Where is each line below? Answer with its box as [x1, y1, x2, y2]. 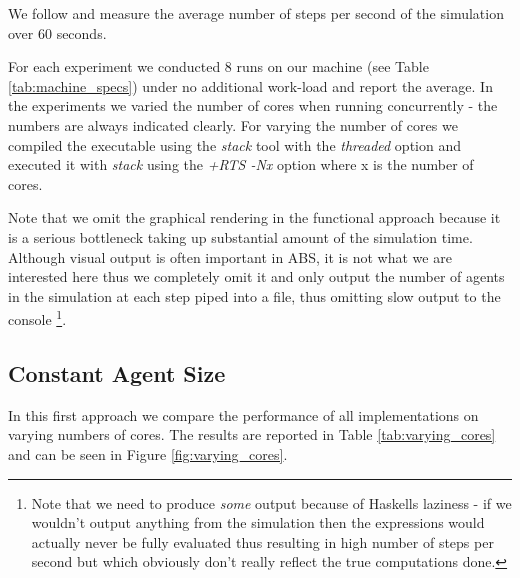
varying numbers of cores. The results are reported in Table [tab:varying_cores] [8, 424, 496, 445]
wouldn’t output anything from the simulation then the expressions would [31, 512, 485, 533]
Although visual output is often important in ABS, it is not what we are [8, 246, 452, 267]
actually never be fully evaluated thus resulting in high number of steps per [31, 531, 494, 552]
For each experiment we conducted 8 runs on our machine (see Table [8, 56, 429, 77]
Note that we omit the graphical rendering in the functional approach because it [8, 207, 501, 228]
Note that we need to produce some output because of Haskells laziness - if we [31, 492, 512, 513]
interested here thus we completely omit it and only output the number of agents [8, 266, 505, 287]
